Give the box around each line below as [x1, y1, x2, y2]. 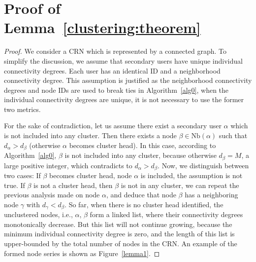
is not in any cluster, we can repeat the [121, 180, 239, 190]
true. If [4, 180, 25, 190]
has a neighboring [185, 189, 238, 200]
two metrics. [4, 104, 41, 114]
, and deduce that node [106, 189, 176, 200]
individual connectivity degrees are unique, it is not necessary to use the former [4, 94, 244, 105]
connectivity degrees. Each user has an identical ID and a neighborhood [4, 65, 221, 75]
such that [219, 130, 248, 141]
